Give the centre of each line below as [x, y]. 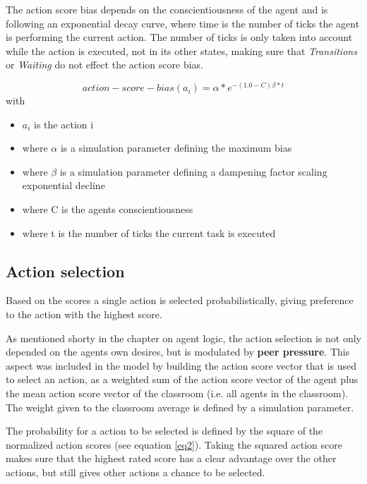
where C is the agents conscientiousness [108, 209]
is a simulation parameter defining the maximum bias [176, 148]
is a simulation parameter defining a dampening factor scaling [193, 171]
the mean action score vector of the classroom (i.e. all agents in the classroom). [177, 393]
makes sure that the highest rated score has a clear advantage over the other [171, 458]
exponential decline [64, 185]
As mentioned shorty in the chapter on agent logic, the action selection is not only [183, 338]
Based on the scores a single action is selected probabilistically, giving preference [180, 300]
